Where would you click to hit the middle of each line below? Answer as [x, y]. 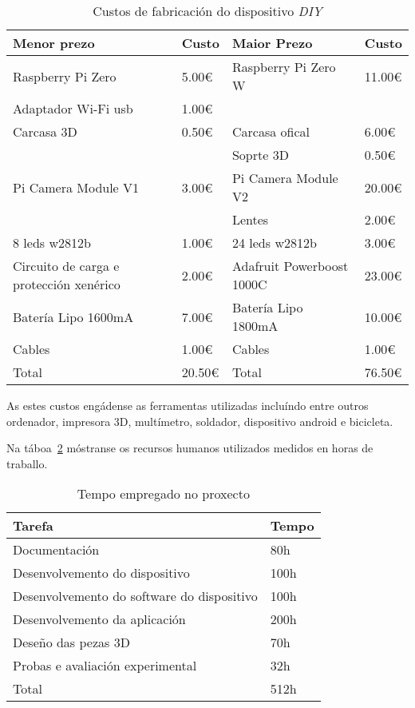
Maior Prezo [272, 43]
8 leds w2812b [52, 243]
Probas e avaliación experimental [105, 666]
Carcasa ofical [271, 131]
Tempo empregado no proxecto [163, 494]
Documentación [56, 550]
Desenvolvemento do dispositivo [101, 573]
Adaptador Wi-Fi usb [73, 108]
